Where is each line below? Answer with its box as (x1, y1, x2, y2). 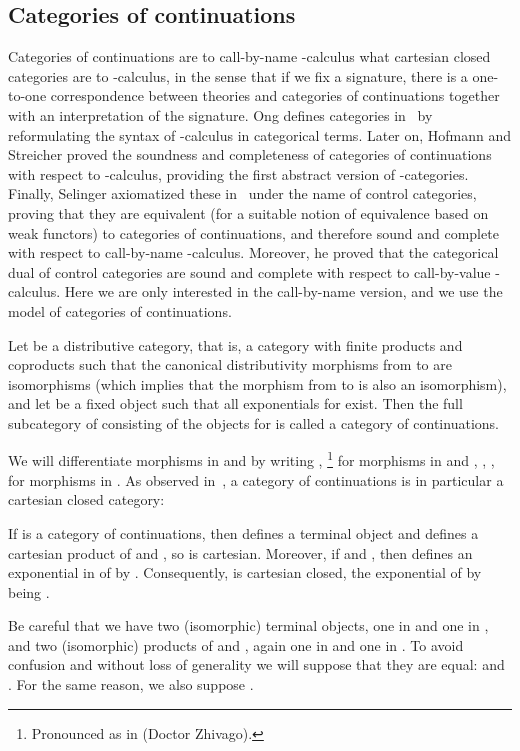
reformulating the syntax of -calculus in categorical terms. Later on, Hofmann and (8, 124, 512, 145)
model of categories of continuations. (8, 300, 232, 321)
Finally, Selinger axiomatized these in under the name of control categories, (8, 183, 477, 204)
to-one (8, 85, 47, 106)
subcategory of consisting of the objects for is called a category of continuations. (8, 412, 499, 433)
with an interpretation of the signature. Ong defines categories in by (8, 104, 433, 125)
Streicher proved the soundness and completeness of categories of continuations (8, 144, 492, 165)
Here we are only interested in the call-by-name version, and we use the (64, 281, 503, 302)
